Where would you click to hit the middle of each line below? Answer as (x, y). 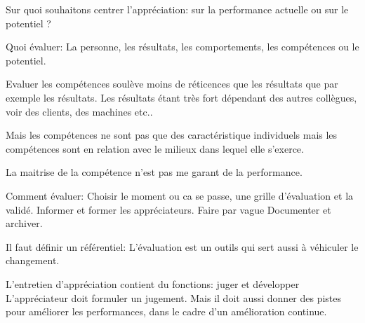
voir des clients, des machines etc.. (79, 111)
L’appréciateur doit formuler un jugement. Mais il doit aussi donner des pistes (174, 297)
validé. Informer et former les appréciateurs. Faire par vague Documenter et (168, 209)
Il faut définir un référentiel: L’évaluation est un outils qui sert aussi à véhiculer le (182, 246)
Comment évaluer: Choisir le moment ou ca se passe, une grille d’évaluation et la (180, 195)
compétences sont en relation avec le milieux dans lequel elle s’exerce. (155, 148)
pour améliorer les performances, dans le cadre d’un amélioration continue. (166, 311)
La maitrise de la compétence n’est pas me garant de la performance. (154, 172)
